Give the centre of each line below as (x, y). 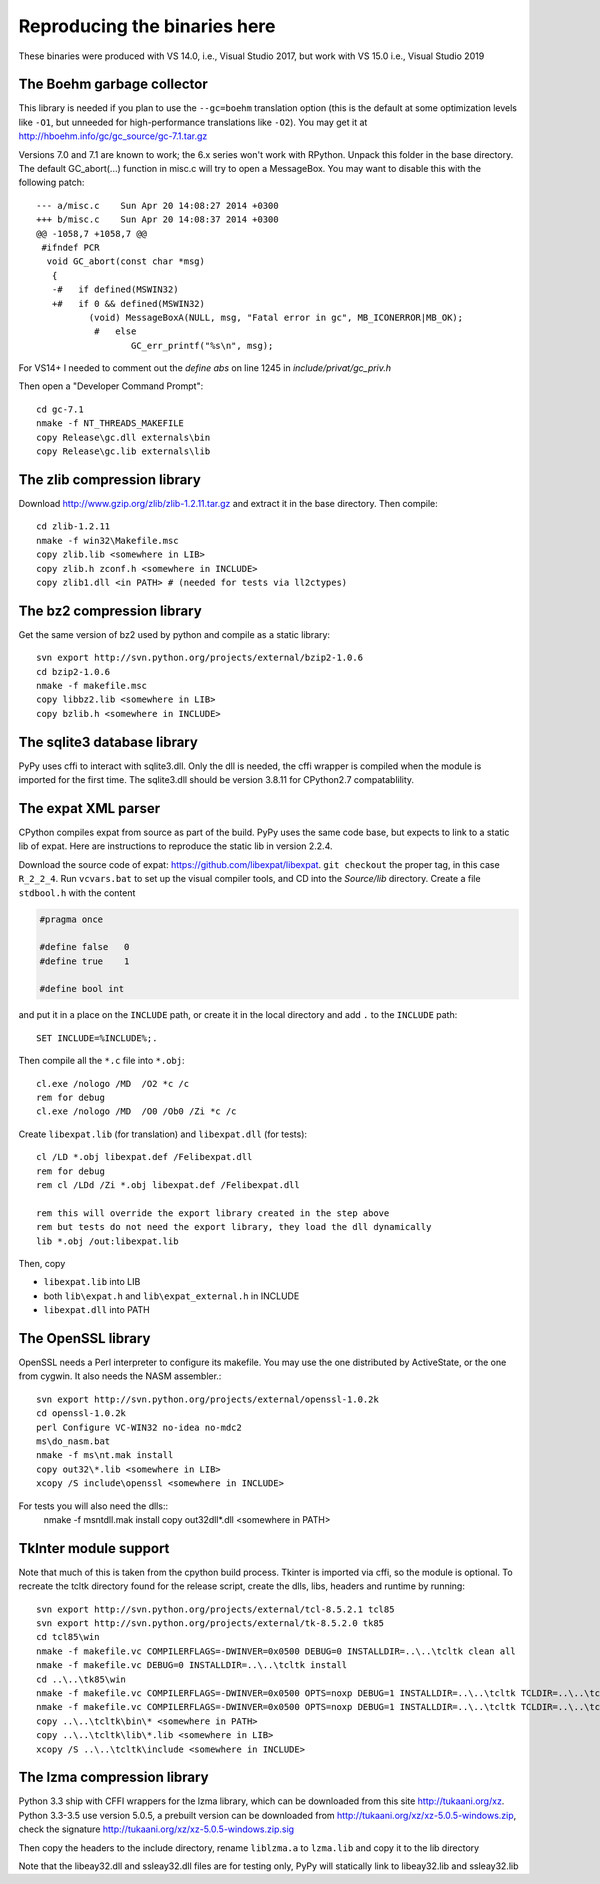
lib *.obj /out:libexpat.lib (107, 1241)
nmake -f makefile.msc (92, 685)
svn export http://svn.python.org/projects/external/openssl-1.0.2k (207, 1399)
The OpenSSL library (84, 1338)
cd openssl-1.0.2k (81, 1413)
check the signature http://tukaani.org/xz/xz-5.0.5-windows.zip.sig (156, 1829)
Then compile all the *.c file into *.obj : (101, 1061)
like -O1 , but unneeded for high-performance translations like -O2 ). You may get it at (193, 122)
